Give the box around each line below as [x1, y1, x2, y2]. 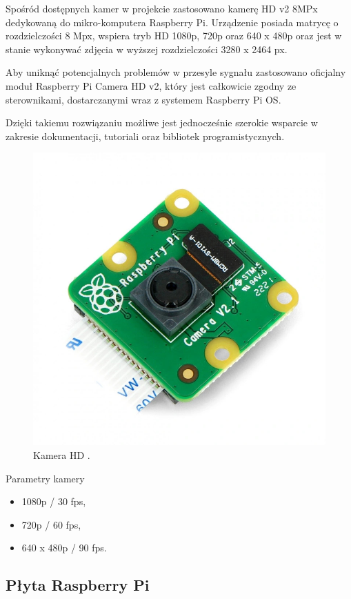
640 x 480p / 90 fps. [21, 540, 107, 555]
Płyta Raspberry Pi [6, 574, 150, 596]
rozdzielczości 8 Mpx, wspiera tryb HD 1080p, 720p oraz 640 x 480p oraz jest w [6, 28, 342, 43]
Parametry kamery [6, 471, 85, 485]
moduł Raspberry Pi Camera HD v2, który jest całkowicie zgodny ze [6, 78, 297, 92]
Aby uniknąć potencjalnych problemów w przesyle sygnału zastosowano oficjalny [6, 65, 346, 79]
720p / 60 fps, [21, 517, 81, 531]
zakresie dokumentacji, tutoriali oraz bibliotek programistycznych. [6, 128, 285, 143]
